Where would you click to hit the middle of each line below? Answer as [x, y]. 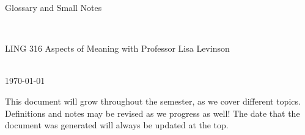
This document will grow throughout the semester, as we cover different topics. [153, 101]
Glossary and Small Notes [53, 7]
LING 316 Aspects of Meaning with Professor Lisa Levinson [117, 48]
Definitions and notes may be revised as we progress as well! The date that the [152, 113]
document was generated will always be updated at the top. [117, 125]
